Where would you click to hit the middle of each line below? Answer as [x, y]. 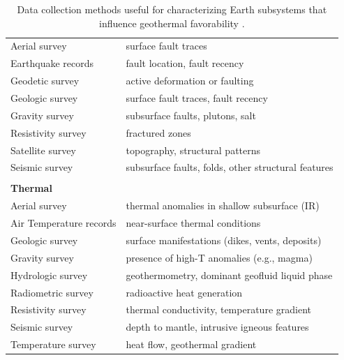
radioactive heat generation [184, 292]
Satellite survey [43, 150]
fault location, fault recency [185, 63]
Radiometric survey [52, 292]
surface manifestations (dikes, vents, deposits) [224, 240]
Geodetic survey [45, 81]
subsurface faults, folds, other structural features [230, 167]
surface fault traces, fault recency [197, 97]
